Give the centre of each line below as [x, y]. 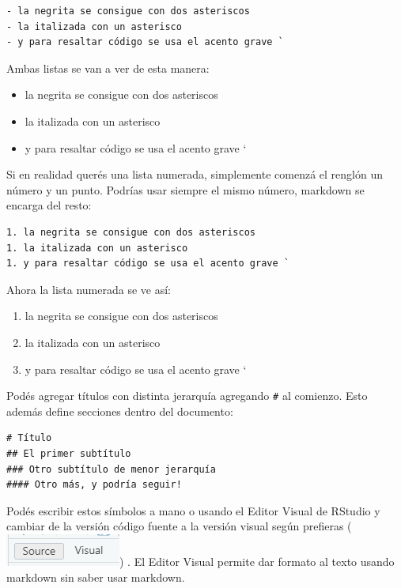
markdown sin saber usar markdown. [96, 577]
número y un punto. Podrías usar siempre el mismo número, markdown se [185, 189]
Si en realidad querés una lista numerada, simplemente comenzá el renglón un [195, 174]
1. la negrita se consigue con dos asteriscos [131, 232]
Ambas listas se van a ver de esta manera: [108, 68]
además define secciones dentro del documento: [120, 411]
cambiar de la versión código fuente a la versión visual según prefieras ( [179, 526]
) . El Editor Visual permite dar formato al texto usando [257, 561]
